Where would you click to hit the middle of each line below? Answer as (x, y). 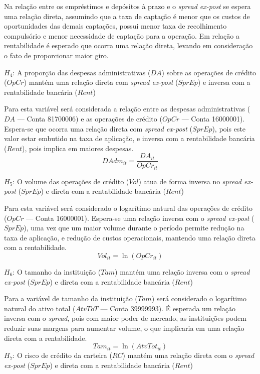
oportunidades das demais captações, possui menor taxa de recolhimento (115, 26)
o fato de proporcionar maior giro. (56, 55)
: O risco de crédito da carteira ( (62, 355)
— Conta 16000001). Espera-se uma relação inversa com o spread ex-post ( (140, 218)
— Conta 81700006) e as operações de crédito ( (90, 118)
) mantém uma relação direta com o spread (188, 355)
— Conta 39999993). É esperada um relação (168, 308)
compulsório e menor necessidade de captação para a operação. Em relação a (122, 35)
